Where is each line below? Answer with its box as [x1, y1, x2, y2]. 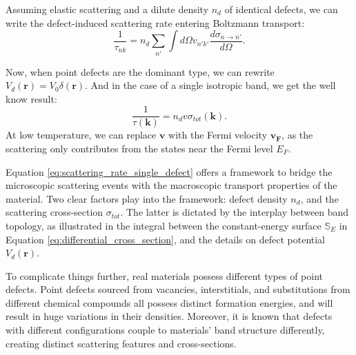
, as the [281, 128, 313, 142]
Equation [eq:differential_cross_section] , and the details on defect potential [6, 232, 326, 246]
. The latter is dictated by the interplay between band [120, 205, 349, 219]
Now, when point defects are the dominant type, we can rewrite [6, 64, 275, 79]
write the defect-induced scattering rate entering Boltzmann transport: [6, 15, 305, 30]
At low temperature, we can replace [6, 128, 157, 142]
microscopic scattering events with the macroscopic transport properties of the [6, 178, 337, 192]
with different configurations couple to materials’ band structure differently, [6, 323, 325, 337]
